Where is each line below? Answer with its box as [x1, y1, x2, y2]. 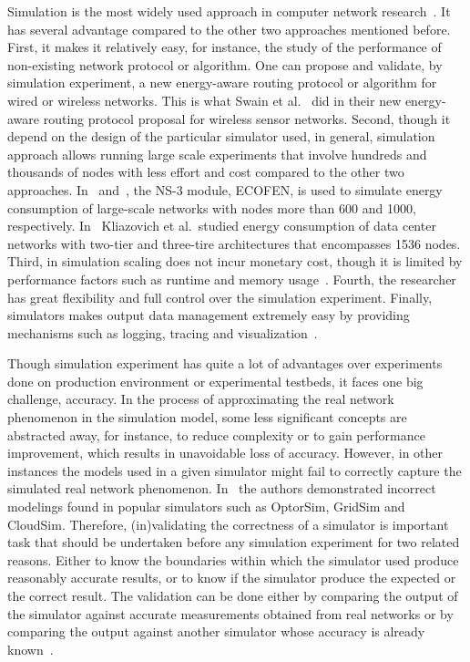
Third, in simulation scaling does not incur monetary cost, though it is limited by [7, 252, 463, 271]
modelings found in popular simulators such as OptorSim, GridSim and [7, 497, 405, 516]
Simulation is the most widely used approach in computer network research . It [7, 2, 451, 20]
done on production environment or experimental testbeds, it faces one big [7, 371, 424, 390]
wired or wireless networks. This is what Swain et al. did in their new [7, 90, 402, 109]
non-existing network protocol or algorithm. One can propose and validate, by [7, 55, 443, 74]
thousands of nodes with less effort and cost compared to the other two [7, 162, 404, 181]
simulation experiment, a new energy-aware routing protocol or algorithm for [7, 73, 437, 92]
